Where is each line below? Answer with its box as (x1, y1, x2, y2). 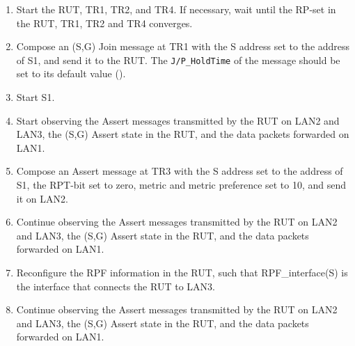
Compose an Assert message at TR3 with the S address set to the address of (16, 164, 343, 178)
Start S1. (16, 90, 55, 104)
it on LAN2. (16, 191, 68, 205)
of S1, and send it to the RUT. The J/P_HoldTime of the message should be (16, 52, 340, 67)
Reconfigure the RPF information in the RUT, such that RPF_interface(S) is (16, 265, 348, 279)
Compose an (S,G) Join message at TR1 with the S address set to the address (16, 39, 350, 54)
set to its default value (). (16, 66, 126, 81)
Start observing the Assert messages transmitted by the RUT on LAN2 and (16, 113, 340, 127)
